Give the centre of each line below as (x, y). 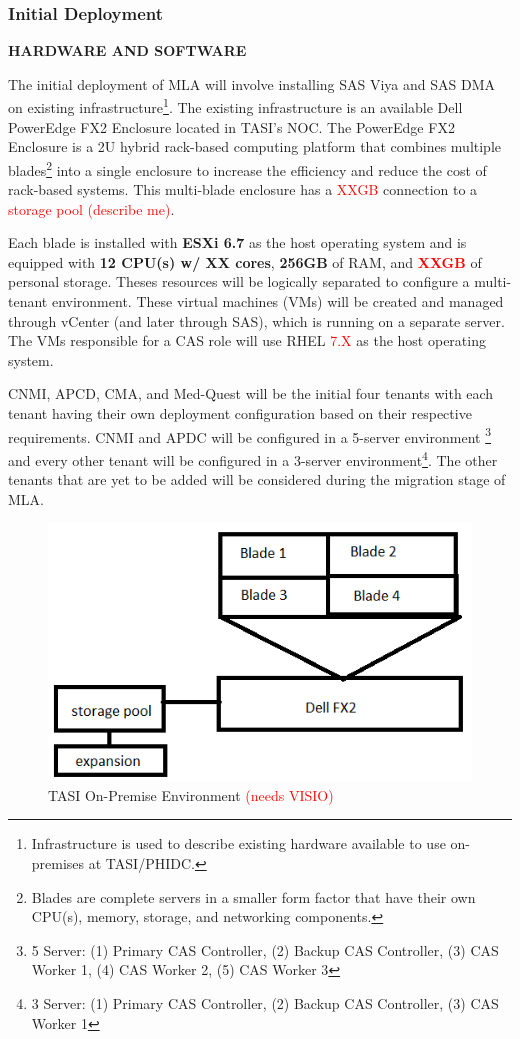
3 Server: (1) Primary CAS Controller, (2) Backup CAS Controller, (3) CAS (265, 1002)
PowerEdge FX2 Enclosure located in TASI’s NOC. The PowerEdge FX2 (231, 126)
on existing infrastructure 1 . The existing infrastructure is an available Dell (235, 106)
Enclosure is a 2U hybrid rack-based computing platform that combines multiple (255, 146)
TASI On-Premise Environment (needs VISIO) (191, 794)
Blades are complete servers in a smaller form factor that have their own (253, 896)
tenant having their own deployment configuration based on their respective (240, 413)
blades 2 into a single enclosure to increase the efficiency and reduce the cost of (247, 168)
